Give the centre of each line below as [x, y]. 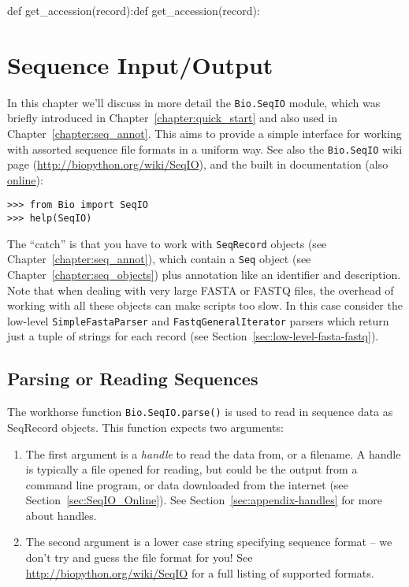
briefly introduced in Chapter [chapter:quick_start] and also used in [172, 118]
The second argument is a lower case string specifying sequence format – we [209, 542]
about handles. [61, 515]
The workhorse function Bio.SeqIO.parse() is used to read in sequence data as [200, 412]
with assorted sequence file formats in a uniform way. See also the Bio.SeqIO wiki [205, 149]
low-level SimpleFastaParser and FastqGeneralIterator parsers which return [198, 320]
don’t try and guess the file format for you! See [139, 557]
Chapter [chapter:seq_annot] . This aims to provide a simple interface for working [204, 133]
